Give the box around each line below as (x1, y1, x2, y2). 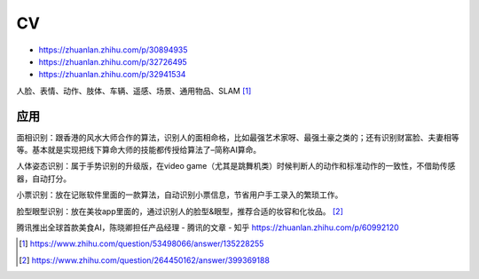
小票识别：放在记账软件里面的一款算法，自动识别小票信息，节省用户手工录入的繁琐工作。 (16, 189, 343, 200)
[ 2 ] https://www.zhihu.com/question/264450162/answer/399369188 (19, 254, 271, 266)
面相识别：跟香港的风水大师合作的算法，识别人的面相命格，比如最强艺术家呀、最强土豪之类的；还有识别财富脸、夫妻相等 (16, 132, 459, 142)
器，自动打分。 (16, 173, 71, 184)
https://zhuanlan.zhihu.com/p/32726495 (38, 56, 188, 67)
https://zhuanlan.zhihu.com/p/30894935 (38, 44, 188, 55)
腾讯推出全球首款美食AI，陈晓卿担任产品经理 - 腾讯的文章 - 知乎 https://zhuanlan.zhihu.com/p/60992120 (16, 222, 399, 233)
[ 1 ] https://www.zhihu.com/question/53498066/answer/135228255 (19, 238, 264, 249)
